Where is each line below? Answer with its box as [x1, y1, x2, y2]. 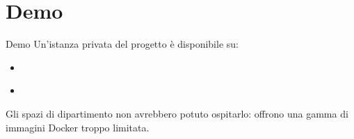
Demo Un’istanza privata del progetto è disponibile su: [6, 37, 239, 51]
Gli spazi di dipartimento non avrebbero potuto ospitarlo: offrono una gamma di [6, 106, 348, 120]
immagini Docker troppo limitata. [6, 120, 150, 134]
